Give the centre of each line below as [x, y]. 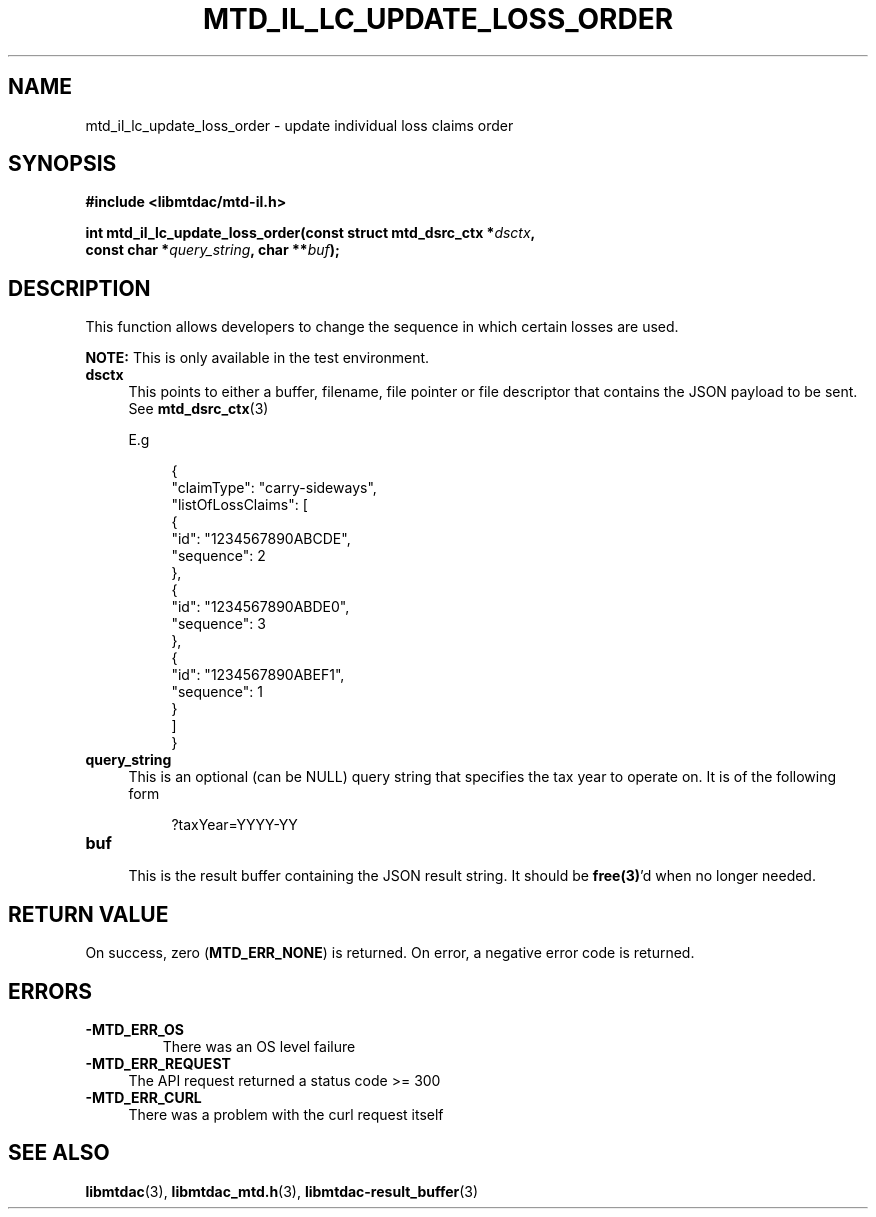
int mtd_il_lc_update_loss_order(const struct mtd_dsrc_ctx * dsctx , [310, 233]
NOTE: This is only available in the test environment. [257, 358]
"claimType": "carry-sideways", [274, 488]
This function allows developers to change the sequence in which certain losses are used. [382, 327]
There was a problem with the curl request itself [286, 1114]
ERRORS [50, 991]
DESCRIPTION [79, 288]
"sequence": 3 [218, 624]
